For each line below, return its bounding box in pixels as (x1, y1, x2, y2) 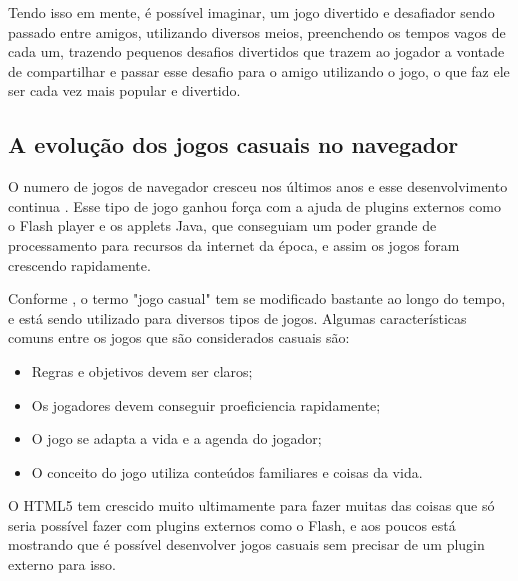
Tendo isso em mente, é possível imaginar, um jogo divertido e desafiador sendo (8, 2, 495, 22)
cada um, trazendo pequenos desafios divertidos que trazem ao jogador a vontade (8, 41, 505, 62)
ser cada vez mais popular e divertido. (8, 80, 241, 101)
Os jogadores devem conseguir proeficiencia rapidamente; (31, 394, 381, 415)
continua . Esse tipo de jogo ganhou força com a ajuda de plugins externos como (8, 195, 501, 216)
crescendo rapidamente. (8, 254, 151, 275)
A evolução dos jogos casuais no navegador (8, 129, 459, 160)
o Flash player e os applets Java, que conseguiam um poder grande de (8, 215, 437, 236)
